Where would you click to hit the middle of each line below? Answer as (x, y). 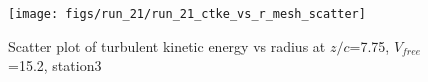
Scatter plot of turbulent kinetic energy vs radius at (167, 45)
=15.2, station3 (55, 65)
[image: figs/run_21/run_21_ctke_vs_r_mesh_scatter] (187, 14)
